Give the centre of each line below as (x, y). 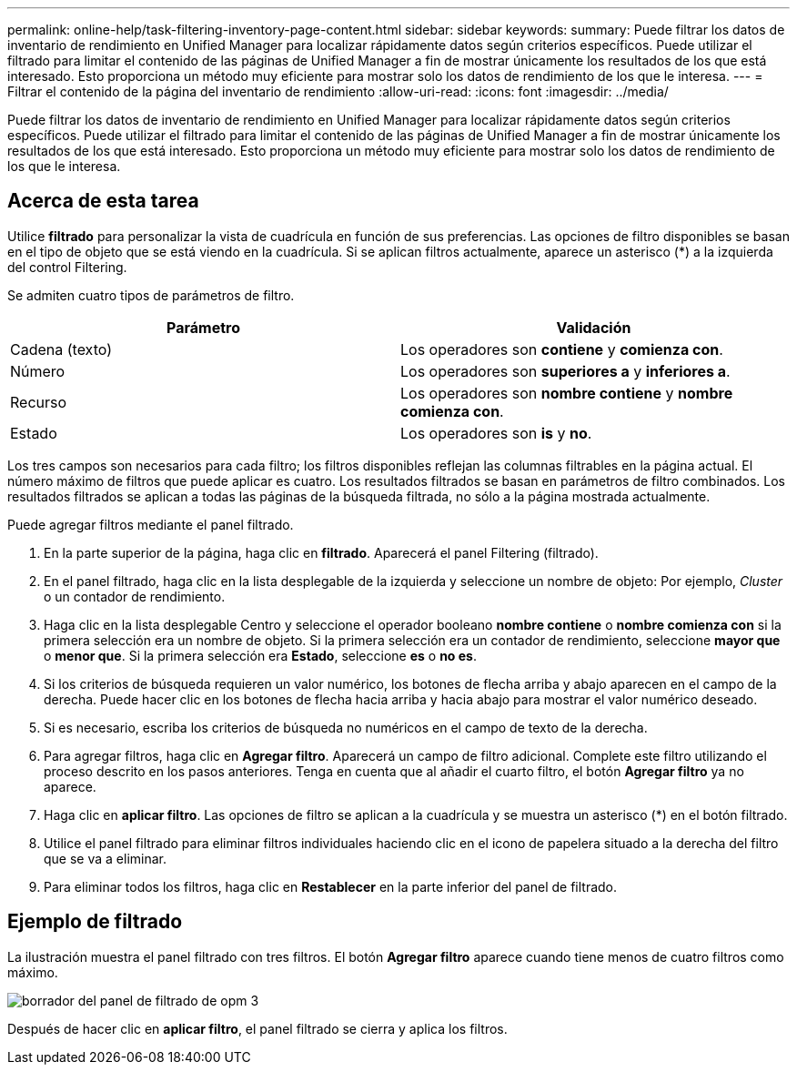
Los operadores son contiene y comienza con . (562, 349)
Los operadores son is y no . (496, 433)
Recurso (39, 402)
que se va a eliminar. (105, 858)
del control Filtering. (67, 267)
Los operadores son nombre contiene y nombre (567, 393)
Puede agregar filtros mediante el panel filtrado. (151, 524)
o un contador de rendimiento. (135, 596)
